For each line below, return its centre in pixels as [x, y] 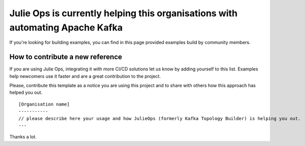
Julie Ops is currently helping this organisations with [123, 13]
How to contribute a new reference [66, 57]
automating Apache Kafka [66, 27]
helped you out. [26, 93]
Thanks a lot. [23, 137]
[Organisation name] [44, 104]
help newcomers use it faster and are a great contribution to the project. [85, 76]
